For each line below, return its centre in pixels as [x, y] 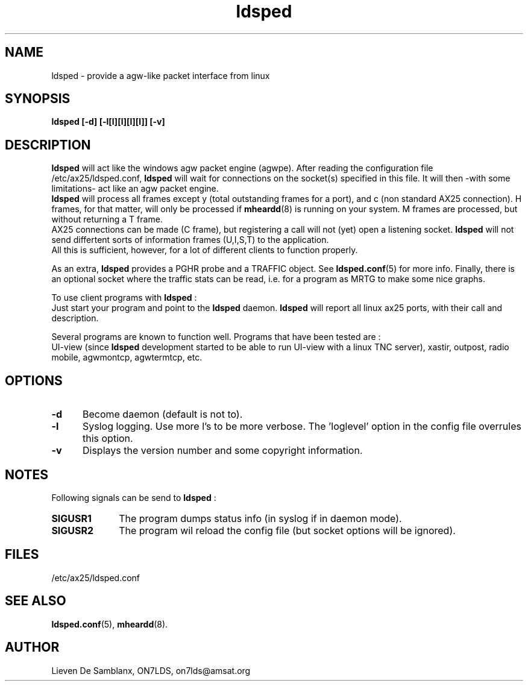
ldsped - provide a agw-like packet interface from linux [161, 75]
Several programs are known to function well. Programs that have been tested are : [216, 337]
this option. [108, 439]
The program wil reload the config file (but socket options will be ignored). [287, 530]
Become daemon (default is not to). [162, 414]
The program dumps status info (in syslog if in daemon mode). [260, 518]
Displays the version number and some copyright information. [222, 451]
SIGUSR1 [71, 518]
